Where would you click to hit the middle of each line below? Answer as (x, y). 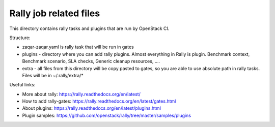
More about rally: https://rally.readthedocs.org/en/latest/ (81, 94)
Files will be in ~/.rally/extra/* (53, 75)
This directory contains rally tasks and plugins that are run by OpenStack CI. (89, 28)
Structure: (20, 38)
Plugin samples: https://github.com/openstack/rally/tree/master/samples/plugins (106, 115)
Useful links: (22, 85)
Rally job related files (55, 13)
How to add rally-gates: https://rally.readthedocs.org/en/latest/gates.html (99, 101)
